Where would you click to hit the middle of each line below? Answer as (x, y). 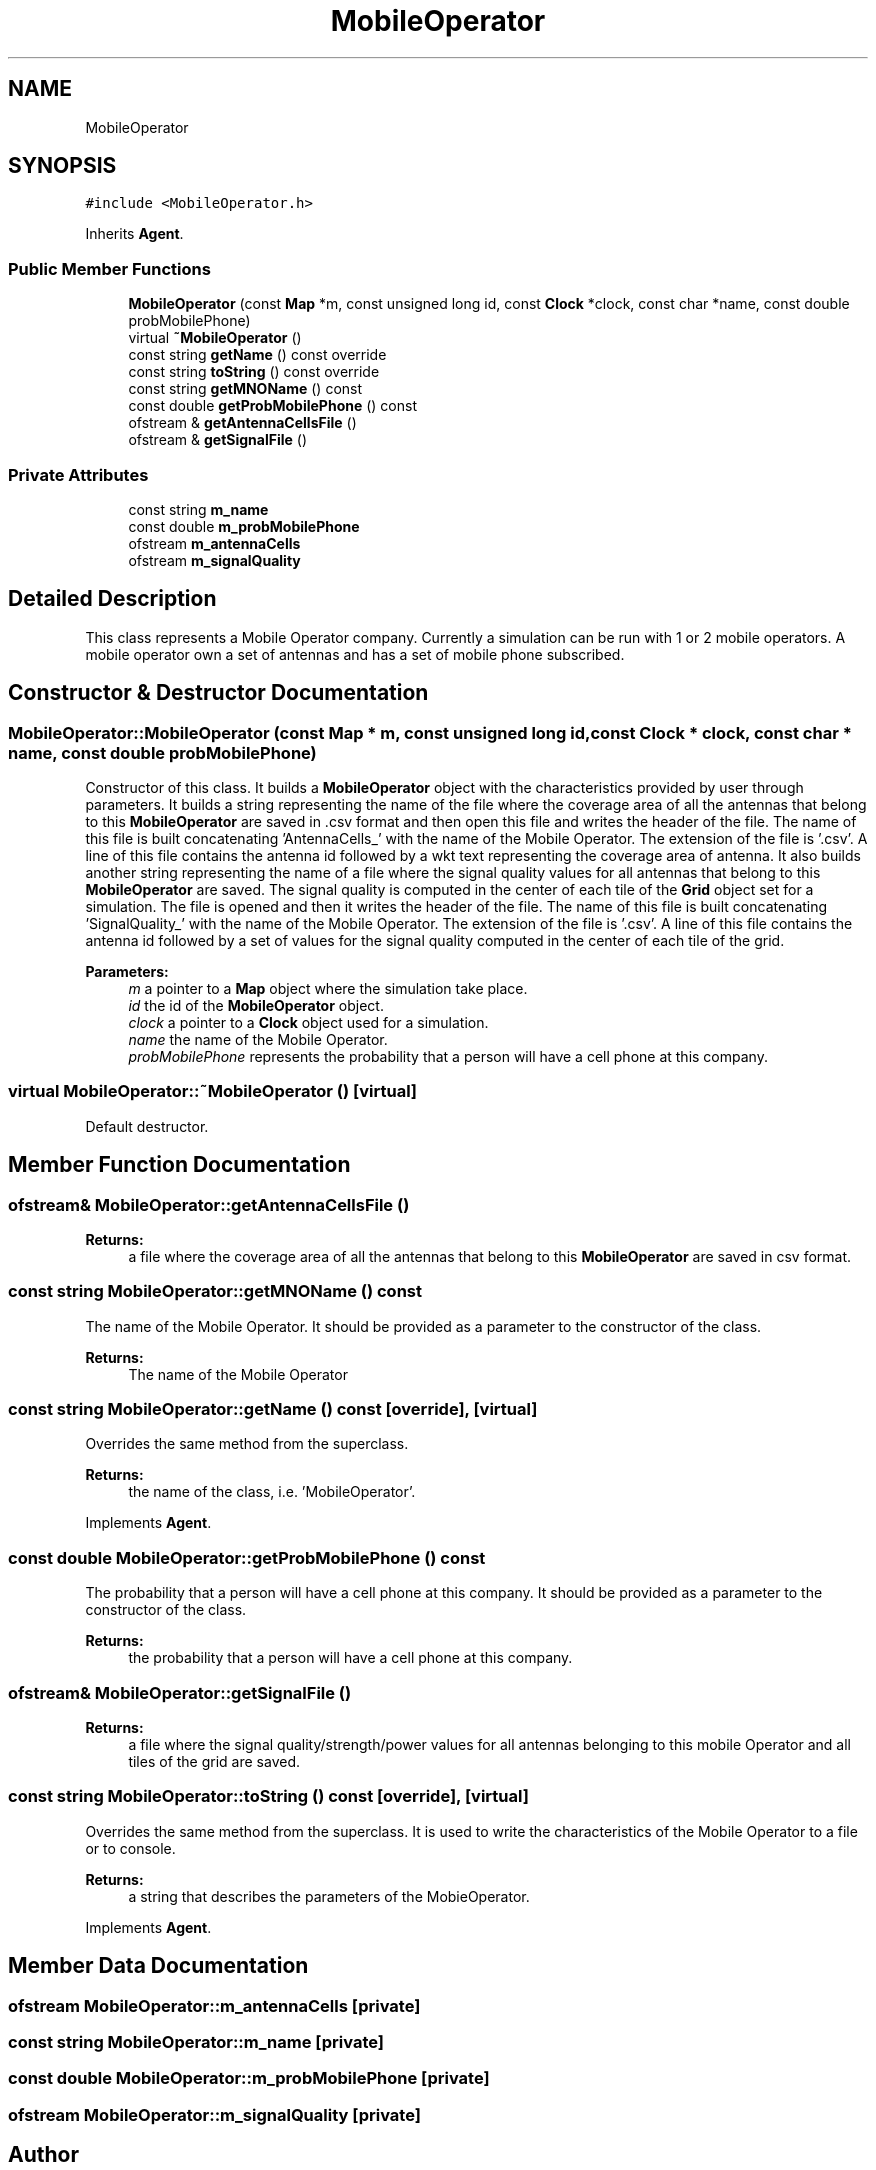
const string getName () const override (257, 355)
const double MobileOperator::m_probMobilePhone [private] (249, 2078)
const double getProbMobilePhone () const (273, 406)
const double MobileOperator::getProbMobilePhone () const (247, 1557)
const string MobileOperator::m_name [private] (196, 2041)
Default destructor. (147, 1126)
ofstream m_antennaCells (214, 543)
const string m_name (198, 509)
